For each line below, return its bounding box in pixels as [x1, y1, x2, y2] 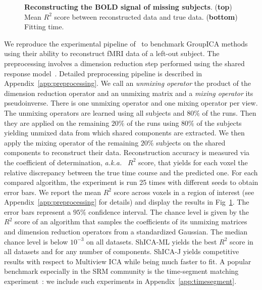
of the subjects [196, 117, 242, 128]
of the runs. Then [202, 107, 256, 118]
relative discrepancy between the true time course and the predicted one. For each [4, 167, 258, 177]
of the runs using [127, 117, 179, 128]
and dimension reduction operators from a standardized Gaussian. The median [4, 226, 248, 237]
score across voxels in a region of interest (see [114, 186, 254, 197]
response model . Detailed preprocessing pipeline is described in [4, 68, 202, 78]
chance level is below [4, 236, 68, 247]
